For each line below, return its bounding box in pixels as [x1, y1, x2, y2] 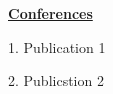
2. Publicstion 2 [8, 70, 104, 91]
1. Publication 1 [8, 36, 106, 57]
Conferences [8, 3, 93, 23]
